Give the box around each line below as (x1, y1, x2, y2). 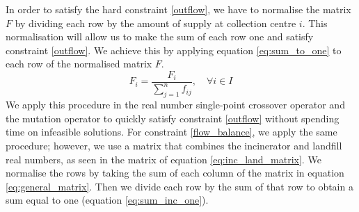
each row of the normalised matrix (6, 56, 152, 71)
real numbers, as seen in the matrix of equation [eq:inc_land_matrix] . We (6, 152, 321, 166)
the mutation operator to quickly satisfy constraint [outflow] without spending (6, 111, 340, 125)
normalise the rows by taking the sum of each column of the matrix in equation (6, 165, 344, 180)
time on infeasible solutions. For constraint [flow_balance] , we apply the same (6, 124, 337, 139)
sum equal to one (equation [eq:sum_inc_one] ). (6, 193, 209, 207)
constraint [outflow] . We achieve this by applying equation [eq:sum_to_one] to (6, 42, 342, 57)
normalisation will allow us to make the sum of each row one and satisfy (6, 29, 314, 44)
